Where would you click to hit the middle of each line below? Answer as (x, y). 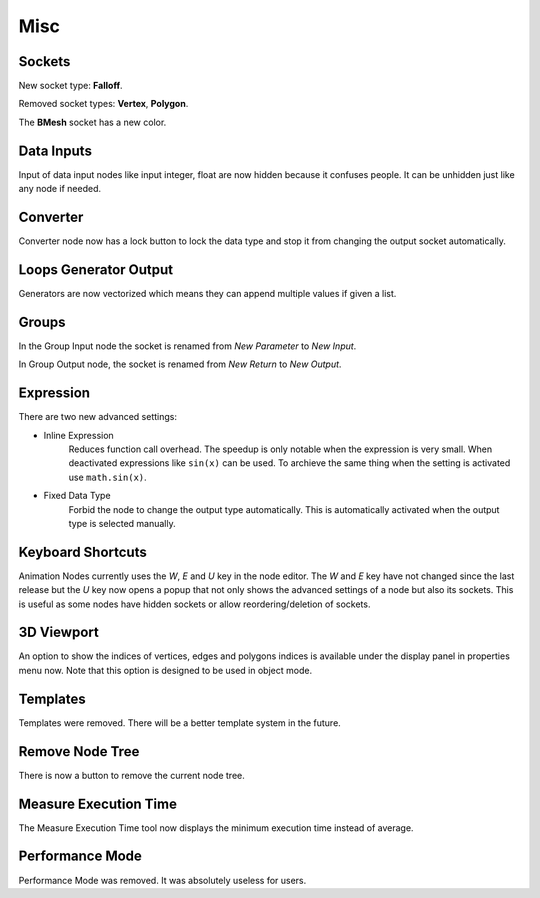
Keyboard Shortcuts (82, 551)
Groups (42, 321)
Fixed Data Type (77, 496)
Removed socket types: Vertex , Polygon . (103, 104)
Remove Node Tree (79, 751)
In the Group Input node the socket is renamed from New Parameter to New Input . (187, 346)
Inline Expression (78, 435)
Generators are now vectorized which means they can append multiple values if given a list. (207, 293)
